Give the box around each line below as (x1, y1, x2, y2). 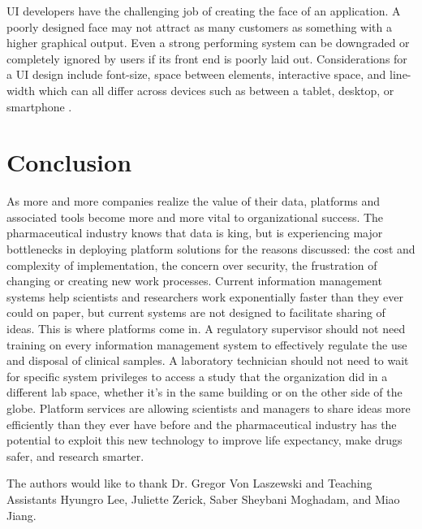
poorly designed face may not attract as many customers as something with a (6, 18, 392, 35)
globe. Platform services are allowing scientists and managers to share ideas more (6, 400, 411, 416)
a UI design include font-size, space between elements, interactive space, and (6, 66, 386, 83)
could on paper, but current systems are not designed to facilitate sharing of (6, 304, 385, 321)
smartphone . (6, 98, 72, 115)
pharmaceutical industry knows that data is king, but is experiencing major (6, 224, 383, 241)
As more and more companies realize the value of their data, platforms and (6, 193, 381, 210)
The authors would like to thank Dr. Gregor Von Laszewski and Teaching (6, 475, 372, 492)
